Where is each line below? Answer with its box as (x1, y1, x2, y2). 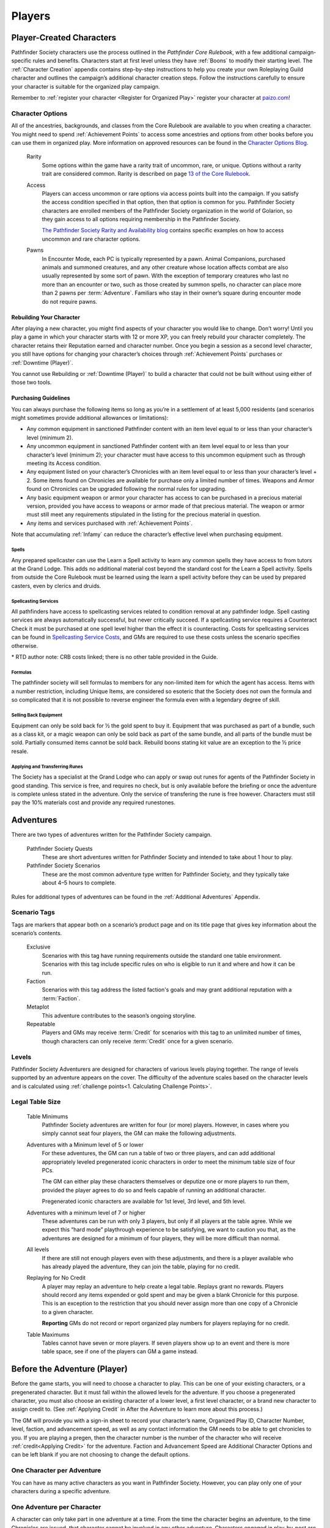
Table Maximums (26, 1331, 70, 1338)
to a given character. (42, 1308, 94, 1315)
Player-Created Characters (11, 32, 117, 43)
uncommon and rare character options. (42, 235, 141, 243)
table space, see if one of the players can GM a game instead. (42, 1348, 199, 1355)
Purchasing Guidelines (11, 394, 70, 402)
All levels (26, 1246, 50, 1253)
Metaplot (26, 1003, 50, 1011)
